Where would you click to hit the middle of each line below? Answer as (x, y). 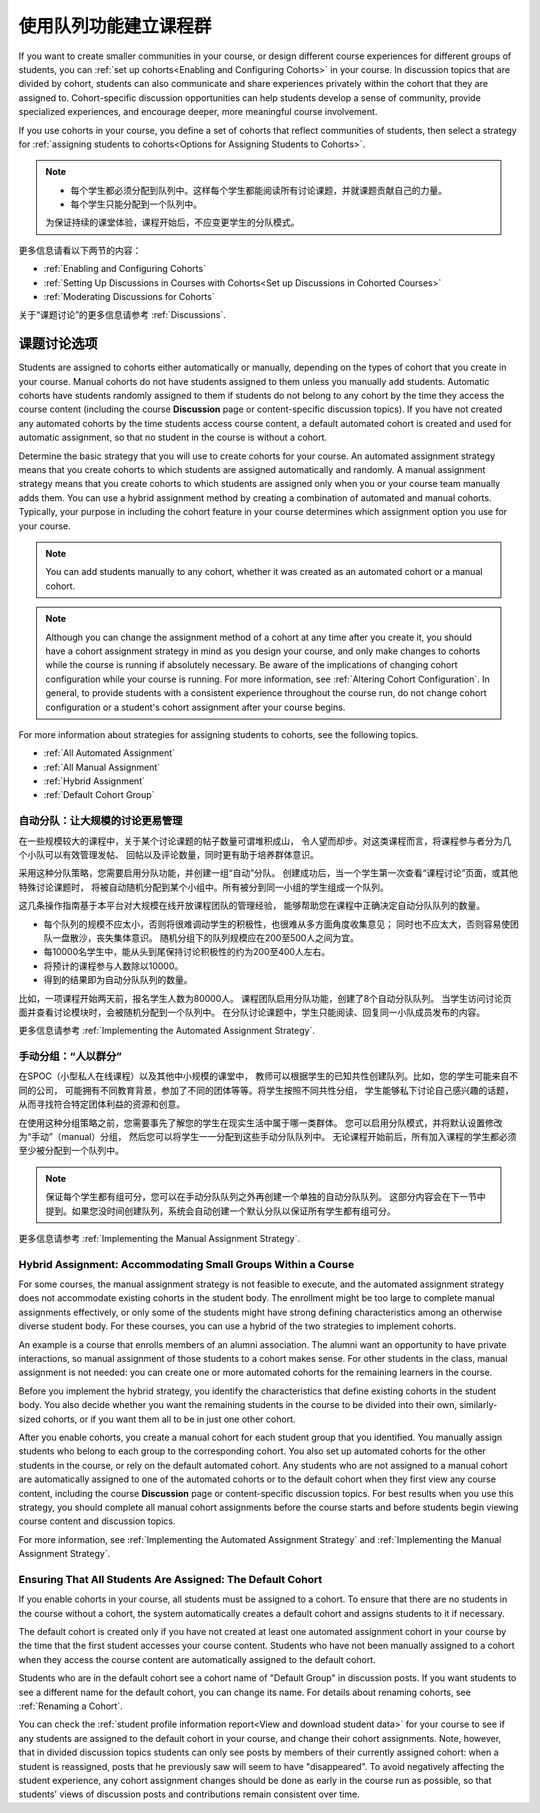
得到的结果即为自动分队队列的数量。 (118, 980)
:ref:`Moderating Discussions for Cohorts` (129, 297)
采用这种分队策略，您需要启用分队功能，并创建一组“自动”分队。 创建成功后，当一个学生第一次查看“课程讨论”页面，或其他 (268, 873)
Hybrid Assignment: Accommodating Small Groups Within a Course (186, 1264)
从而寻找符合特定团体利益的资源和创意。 (101, 1104)
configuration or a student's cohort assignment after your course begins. (195, 707)
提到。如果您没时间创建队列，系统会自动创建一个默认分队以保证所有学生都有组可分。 (220, 1211)
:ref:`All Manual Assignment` (102, 767)
